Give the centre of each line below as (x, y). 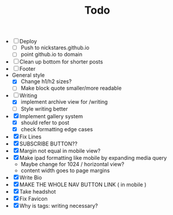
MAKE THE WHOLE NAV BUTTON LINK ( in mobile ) (83, 184)
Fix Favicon (33, 198)
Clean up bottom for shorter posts (61, 62)
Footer (27, 69)
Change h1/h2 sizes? (46, 81)
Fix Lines (30, 137)
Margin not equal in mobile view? (60, 151)
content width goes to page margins (65, 170)
